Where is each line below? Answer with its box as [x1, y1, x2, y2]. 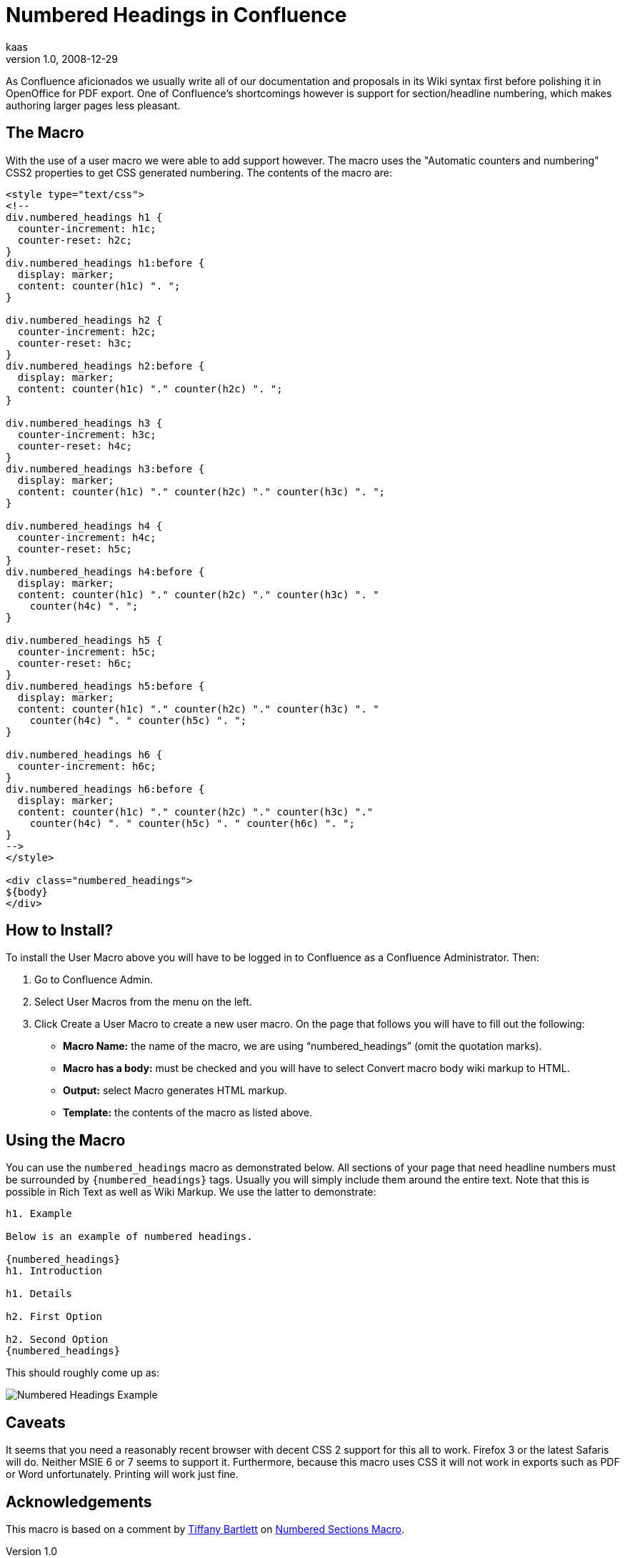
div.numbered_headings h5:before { [6, 680, 205, 692]
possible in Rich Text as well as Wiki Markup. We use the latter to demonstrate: [6, 1186, 376, 1199]
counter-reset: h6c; [17, 657, 133, 669]
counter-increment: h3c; [17, 428, 156, 440]
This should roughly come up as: [6, 1366, 159, 1379]
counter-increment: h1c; [17, 222, 156, 234]
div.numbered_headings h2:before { [6, 359, 205, 372]
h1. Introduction [6, 1265, 102, 1277]
